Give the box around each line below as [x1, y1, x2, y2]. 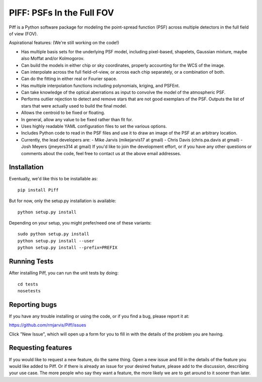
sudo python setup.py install [17, 231, 90, 237]
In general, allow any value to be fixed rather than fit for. [21, 116, 133, 122]
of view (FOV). [9, 31, 38, 36]
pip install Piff [17, 187, 59, 192]
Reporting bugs [9, 301, 57, 309]
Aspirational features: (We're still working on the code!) [9, 40, 119, 46]
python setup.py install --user [17, 238, 95, 243]
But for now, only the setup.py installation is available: [9, 198, 116, 204]
